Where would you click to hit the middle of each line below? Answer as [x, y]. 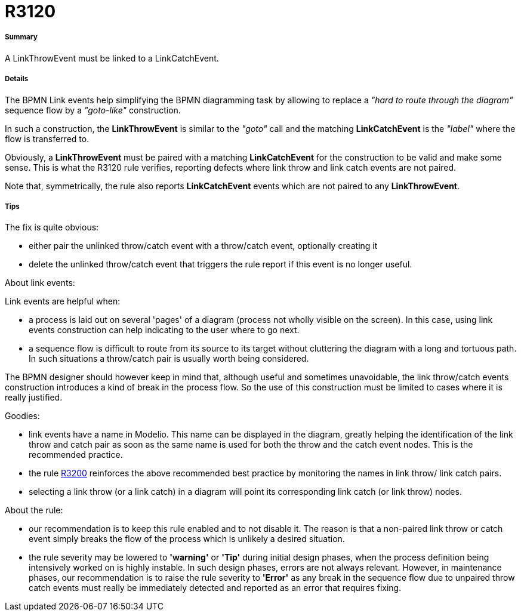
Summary [21, 37]
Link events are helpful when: [63, 301]
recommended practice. [76, 455]
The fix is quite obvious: [52, 227]
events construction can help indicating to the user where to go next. [164, 330]
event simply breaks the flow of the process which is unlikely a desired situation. [187, 539]
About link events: [40, 283]
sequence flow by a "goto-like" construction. [93, 110]
